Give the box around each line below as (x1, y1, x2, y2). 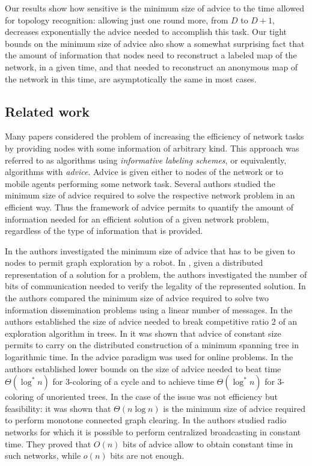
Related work (5, 102, 90, 120)
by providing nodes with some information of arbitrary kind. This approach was (5, 141, 299, 154)
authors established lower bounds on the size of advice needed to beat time (5, 362, 281, 375)
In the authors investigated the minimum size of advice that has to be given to (5, 244, 295, 257)
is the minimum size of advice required (163, 402, 306, 414)
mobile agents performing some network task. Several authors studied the (5, 177, 275, 189)
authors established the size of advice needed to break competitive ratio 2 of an (5, 315, 298, 328)
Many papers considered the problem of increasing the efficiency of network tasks (5, 130, 304, 143)
